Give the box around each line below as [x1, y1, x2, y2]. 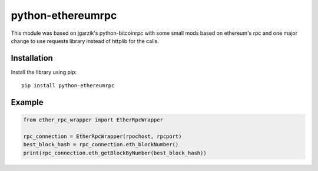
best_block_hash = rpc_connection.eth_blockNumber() [23, 142, 179, 148]
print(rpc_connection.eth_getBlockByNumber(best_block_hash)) [23, 149, 207, 156]
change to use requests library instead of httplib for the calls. [11, 37, 159, 44]
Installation [11, 53, 53, 63]
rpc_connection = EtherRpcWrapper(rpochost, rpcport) [23, 133, 182, 140]
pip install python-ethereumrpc [21, 83, 115, 89]
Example [11, 97, 44, 107]
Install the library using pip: [11, 68, 77, 75]
